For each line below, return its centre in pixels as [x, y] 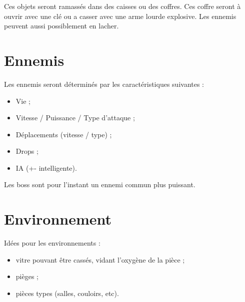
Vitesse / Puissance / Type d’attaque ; [75, 118]
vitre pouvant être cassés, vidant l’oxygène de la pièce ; [100, 259]
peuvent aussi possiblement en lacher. [61, 26]
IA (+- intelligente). [46, 167]
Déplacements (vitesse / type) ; [64, 134]
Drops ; [27, 151]
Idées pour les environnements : [52, 243]
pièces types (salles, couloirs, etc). [67, 293]
